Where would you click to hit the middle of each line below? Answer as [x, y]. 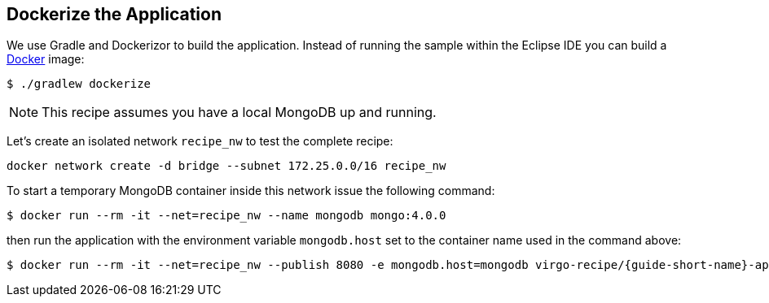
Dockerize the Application [114, 14]
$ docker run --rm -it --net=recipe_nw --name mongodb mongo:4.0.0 [226, 216]
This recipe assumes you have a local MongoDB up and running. [239, 113]
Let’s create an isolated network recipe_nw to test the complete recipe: [200, 141]
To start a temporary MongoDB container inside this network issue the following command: [251, 191]
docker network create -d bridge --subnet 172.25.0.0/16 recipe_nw [226, 166]
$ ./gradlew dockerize [79, 84]
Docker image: [46, 59]
